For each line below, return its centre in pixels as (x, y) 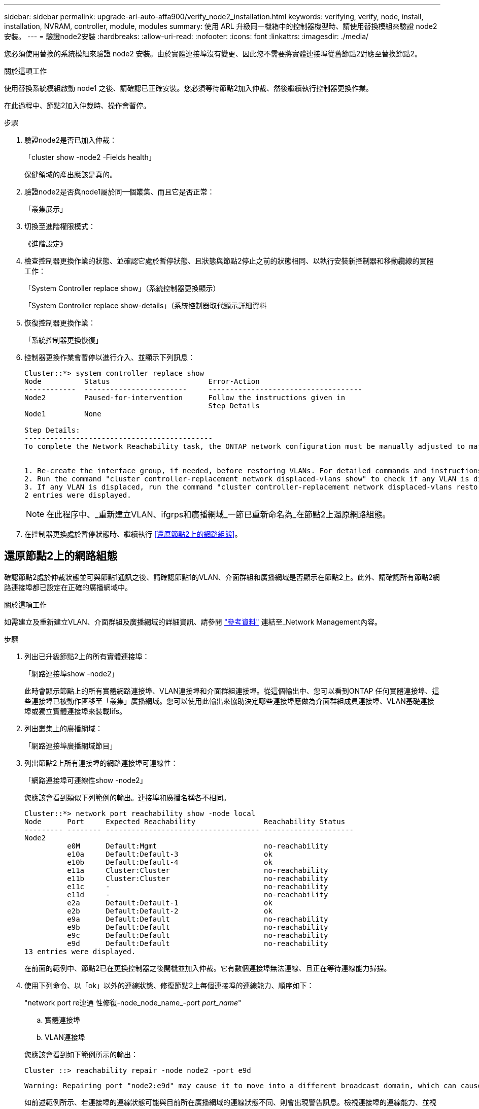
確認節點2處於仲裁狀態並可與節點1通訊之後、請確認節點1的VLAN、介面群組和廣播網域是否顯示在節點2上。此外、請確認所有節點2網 (222, 577)
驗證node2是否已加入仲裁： (71, 140)
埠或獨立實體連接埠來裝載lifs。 (76, 711)
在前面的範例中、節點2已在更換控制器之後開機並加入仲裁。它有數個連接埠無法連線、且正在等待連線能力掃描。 (208, 968)
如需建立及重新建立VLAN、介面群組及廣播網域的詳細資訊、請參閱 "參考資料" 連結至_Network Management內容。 (193, 622)
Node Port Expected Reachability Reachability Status (185, 821)
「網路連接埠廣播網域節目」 (71, 745)
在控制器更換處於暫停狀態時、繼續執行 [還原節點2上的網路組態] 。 (133, 534)
